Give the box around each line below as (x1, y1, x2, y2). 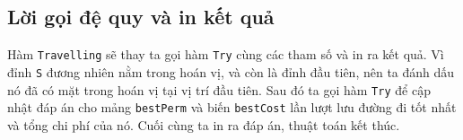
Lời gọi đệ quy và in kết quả (7, 3, 275, 31)
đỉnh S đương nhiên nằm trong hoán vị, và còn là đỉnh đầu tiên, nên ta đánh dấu (7, 62, 455, 81)
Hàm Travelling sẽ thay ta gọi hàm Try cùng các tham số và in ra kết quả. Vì (7, 45, 444, 64)
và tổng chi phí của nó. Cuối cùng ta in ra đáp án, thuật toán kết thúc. (7, 115, 400, 134)
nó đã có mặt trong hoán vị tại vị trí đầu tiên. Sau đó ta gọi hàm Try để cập (7, 80, 431, 99)
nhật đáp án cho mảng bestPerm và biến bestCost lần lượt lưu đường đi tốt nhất (7, 98, 457, 117)
